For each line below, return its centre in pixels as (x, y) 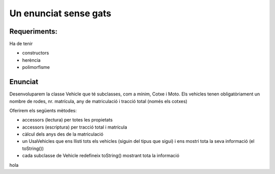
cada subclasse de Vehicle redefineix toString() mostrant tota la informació (101, 156)
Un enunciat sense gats (60, 13)
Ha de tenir (21, 44)
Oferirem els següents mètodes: (43, 110)
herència (31, 60)
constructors (36, 53)
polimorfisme (36, 67)
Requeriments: (34, 31)
